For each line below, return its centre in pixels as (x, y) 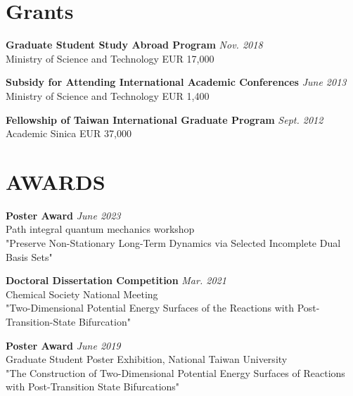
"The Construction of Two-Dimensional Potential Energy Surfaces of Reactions (175, 372)
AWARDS (56, 181)
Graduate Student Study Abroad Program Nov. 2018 (134, 45)
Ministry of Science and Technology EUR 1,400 (108, 95)
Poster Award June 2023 (63, 215)
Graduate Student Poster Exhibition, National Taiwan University (147, 359)
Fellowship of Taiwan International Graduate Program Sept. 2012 (165, 119)
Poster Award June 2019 (63, 345)
